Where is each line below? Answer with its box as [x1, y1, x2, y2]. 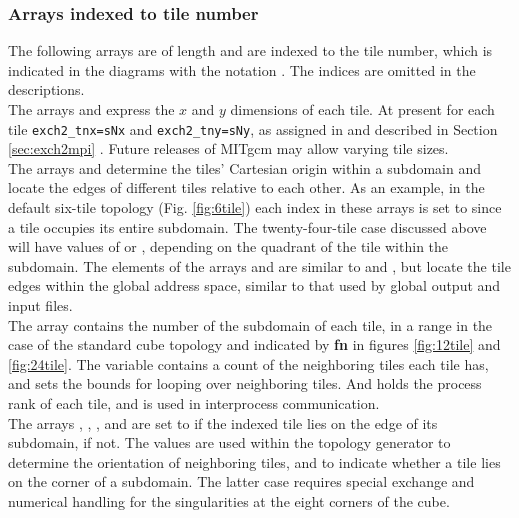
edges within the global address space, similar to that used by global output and [8, 275, 501, 296]
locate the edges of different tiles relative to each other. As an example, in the [8, 177, 485, 198]
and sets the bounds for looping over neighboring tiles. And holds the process [8, 373, 482, 394]
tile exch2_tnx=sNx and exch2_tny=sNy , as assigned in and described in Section [8, 118, 498, 139]
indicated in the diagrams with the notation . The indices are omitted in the [8, 59, 476, 80]
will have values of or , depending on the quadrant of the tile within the [8, 236, 449, 257]
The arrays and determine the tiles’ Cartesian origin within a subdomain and [8, 157, 482, 178]
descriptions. [8, 79, 85, 100]
